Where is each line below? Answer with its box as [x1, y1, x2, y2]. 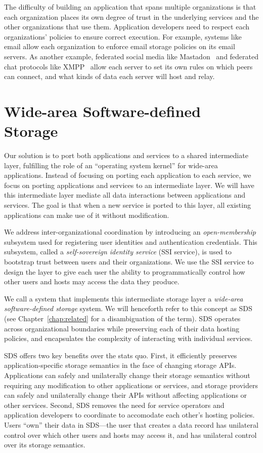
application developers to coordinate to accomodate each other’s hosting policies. [4, 409, 255, 420]
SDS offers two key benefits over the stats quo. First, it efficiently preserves [4, 350, 237, 360]
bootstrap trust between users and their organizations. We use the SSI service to [4, 256, 254, 267]
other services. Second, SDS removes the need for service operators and [4, 399, 225, 410]
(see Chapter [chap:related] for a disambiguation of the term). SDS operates [4, 313, 241, 323]
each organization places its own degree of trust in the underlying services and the [4, 11, 259, 22]
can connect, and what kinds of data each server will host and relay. [4, 71, 215, 82]
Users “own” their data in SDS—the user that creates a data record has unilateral [4, 419, 258, 430]
